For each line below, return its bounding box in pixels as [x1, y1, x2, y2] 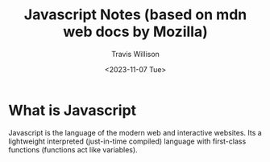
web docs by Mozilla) [63, 22, 208, 41]
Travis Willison [111, 49, 160, 59]
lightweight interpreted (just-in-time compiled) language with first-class [8, 136, 247, 146]
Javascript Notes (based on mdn [23, 6, 247, 24]
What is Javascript [8, 101, 137, 119]
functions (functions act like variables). [8, 144, 139, 154]
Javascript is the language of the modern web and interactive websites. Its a [8, 128, 262, 137]
